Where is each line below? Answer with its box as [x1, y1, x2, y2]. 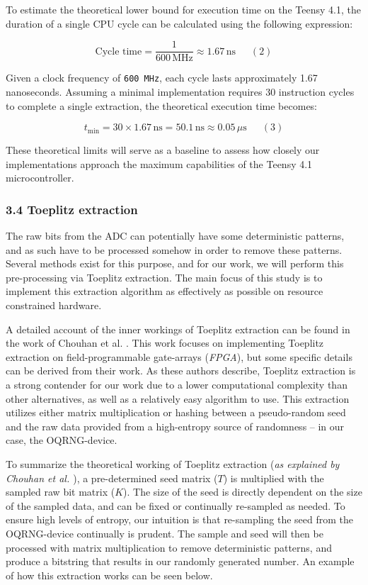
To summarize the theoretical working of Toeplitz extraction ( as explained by [6, 457, 340, 471]
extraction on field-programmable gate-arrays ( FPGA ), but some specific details [6, 349, 352, 364]
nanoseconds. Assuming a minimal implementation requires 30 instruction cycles [6, 84, 355, 99]
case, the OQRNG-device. [6, 433, 117, 447]
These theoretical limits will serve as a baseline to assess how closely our [6, 143, 320, 157]
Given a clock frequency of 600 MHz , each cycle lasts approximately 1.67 [6, 70, 318, 85]
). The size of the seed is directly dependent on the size [123, 484, 362, 499]
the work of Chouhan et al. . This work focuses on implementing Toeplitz [6, 335, 324, 350]
